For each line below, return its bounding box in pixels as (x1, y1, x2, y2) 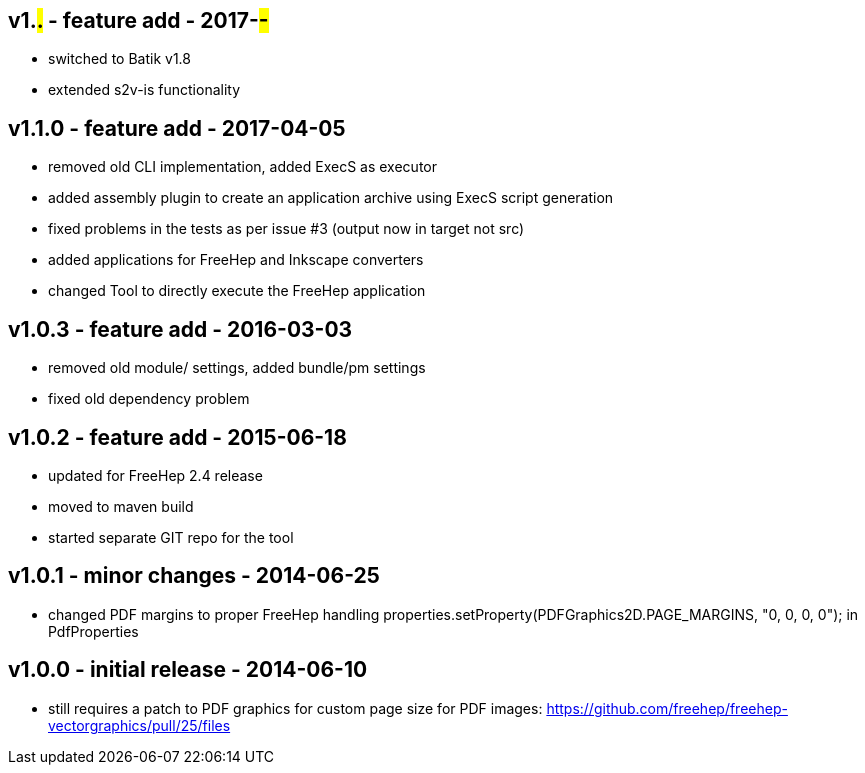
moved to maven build (48, 497, 194, 515)
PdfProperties (48, 622, 139, 640)
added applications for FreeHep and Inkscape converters (48, 251, 424, 269)
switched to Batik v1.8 (48, 50, 191, 68)
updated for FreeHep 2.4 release (48, 466, 263, 484)
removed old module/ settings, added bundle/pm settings (48, 359, 426, 377)
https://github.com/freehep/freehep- (546, 699, 788, 717)
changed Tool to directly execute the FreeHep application (48, 282, 426, 300)
